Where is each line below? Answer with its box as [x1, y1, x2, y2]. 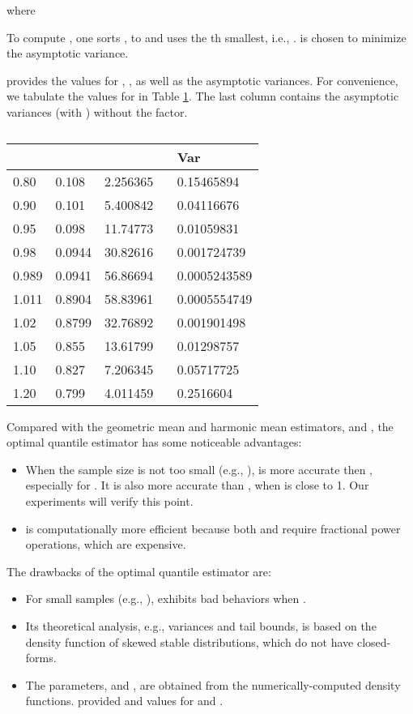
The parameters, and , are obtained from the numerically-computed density [25, 676, 401, 693]
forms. [25, 649, 57, 666]
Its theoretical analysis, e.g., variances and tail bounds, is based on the [25, 617, 377, 634]
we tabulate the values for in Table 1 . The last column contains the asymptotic [6, 88, 399, 105]
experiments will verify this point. [25, 492, 194, 509]
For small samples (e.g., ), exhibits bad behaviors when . [25, 590, 306, 607]
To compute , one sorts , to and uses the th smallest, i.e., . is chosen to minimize [6, 28, 407, 45]
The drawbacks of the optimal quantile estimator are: [6, 562, 271, 579]
